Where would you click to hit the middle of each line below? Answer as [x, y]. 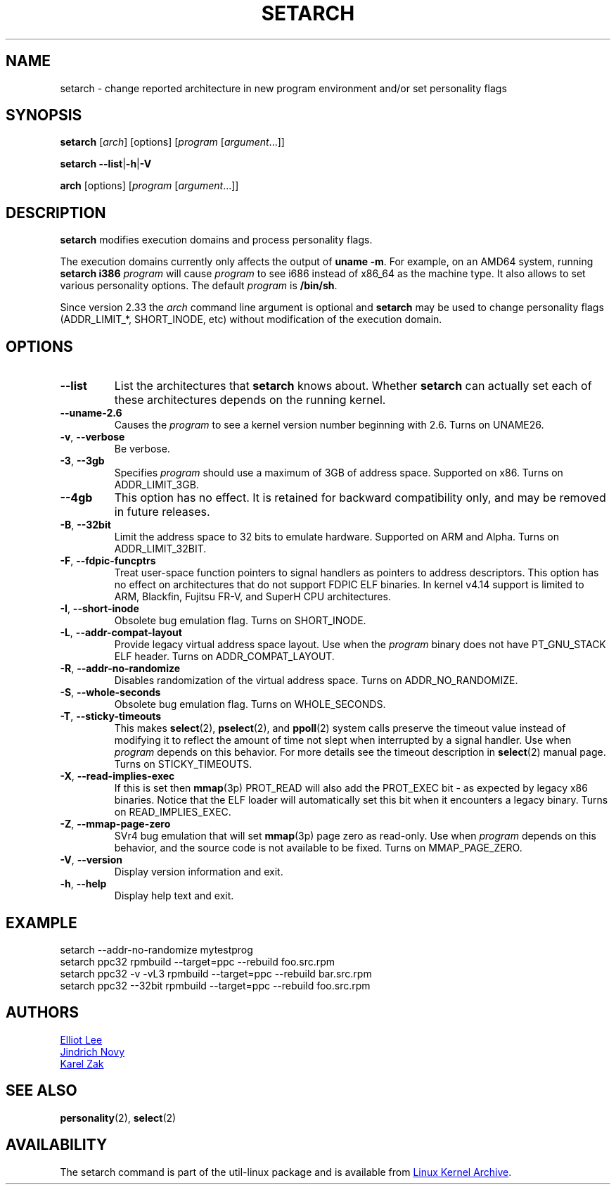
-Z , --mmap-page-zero [115, 824]
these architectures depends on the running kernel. [250, 400]
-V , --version [91, 860]
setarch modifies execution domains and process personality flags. [216, 240]
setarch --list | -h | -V [106, 164]
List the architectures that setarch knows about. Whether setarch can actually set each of [353, 386]
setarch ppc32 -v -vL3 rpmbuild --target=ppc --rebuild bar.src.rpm [216, 973]
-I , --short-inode [100, 609]
